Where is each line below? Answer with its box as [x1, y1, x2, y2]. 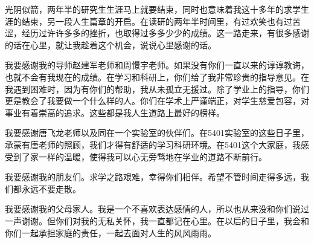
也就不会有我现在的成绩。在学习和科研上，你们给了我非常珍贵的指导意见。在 [5, 70, 309, 83]
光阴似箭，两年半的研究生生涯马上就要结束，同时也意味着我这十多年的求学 [5, 3, 301, 15]
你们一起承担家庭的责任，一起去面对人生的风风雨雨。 [5, 226, 216, 239]
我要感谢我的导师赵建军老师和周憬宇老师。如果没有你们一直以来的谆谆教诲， [5, 59, 309, 71]
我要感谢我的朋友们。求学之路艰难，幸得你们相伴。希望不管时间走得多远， [5, 170, 301, 183]
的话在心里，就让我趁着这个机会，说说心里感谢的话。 [5, 38, 216, 51]
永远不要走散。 [21, 182, 81, 195]
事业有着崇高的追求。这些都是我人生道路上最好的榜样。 [5, 106, 225, 118]
